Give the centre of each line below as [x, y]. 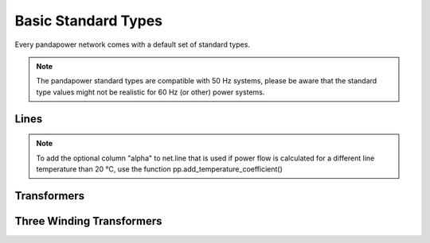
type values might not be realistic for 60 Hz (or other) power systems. [150, 92]
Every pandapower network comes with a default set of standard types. [133, 44]
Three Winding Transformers [88, 221]
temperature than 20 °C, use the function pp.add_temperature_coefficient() [159, 169]
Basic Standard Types [89, 21]
